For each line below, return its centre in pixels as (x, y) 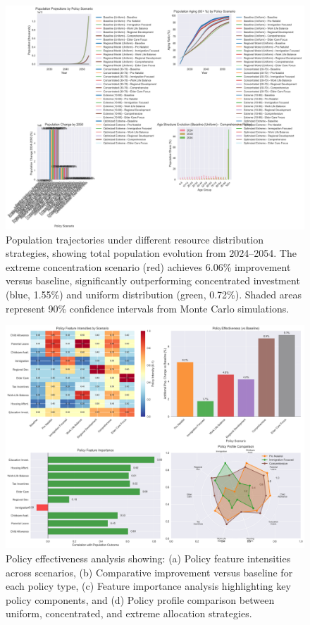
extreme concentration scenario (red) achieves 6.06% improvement (148, 266)
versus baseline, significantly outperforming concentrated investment (153, 280)
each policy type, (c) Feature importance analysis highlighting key (148, 586)
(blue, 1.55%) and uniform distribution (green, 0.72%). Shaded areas (154, 294)
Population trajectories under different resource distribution (135, 239)
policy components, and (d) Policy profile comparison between (140, 599)
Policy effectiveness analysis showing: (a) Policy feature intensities (148, 558)
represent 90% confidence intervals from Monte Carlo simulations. (148, 308)
